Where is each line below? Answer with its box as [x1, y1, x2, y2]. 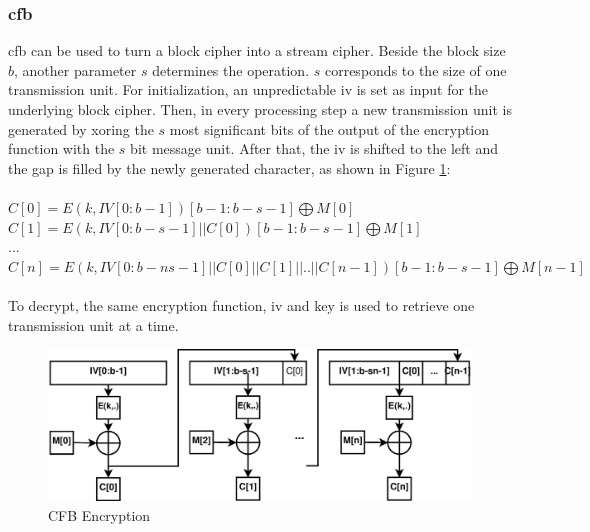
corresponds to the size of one [324, 59, 507, 80]
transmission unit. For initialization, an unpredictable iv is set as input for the [8, 79, 489, 100]
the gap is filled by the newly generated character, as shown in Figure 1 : [8, 157, 451, 178]
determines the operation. [152, 59, 310, 80]
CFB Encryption [48, 504, 151, 525]
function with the [8, 138, 115, 159]
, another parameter [14, 59, 137, 80]
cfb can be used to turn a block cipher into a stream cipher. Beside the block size [8, 40, 506, 61]
